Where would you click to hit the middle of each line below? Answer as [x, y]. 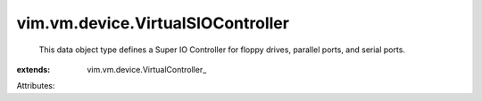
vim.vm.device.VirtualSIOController [153, 23]
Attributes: [36, 86]
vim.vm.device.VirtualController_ [147, 69]
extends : [33, 69]
